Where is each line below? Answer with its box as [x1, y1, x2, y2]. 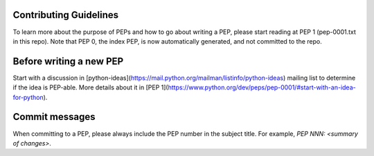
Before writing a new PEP [12, 55, 124, 67]
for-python [12, 93, 44, 101]
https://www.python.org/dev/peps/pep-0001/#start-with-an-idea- [168, 83, 356, 92]
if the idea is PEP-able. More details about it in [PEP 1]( [12, 83, 169, 92]
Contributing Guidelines [12, 9, 119, 21]
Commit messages [12, 111, 96, 123]
